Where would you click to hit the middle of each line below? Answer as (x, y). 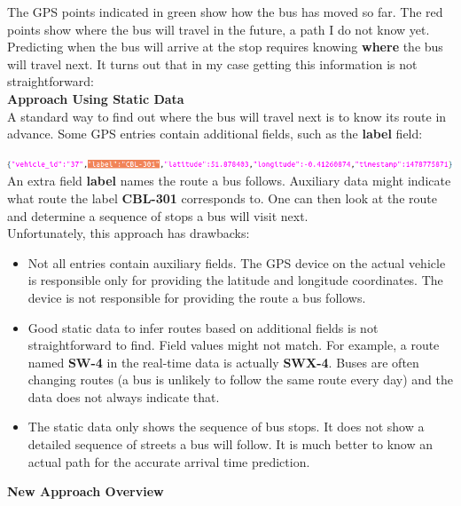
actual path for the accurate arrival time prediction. (169, 461)
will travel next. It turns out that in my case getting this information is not (212, 63)
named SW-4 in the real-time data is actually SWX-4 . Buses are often (223, 362)
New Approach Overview (86, 491)
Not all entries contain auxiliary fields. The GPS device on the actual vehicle (237, 262)
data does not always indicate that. (124, 396)
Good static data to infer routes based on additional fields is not (203, 327)
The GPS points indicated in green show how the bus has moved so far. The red (225, 12)
